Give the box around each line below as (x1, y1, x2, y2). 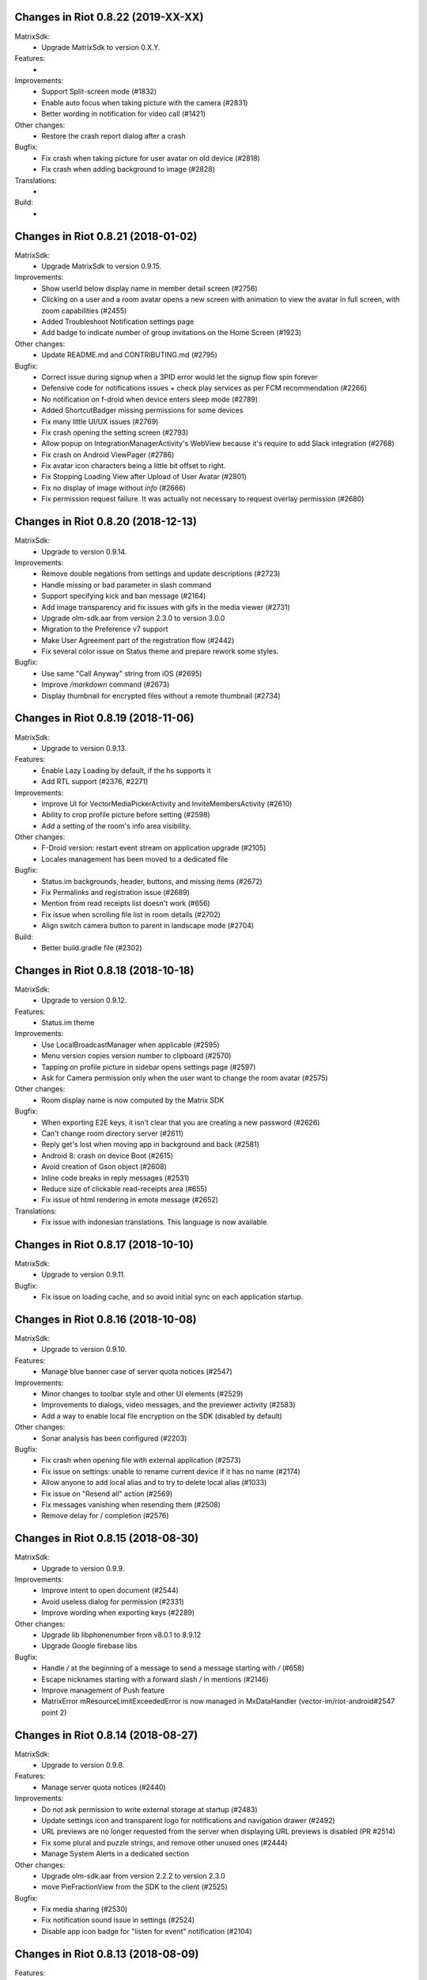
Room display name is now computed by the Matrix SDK (41, 1095, 225, 1105)
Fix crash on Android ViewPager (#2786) (41, 450, 175, 459)
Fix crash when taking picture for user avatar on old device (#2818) (41, 153, 261, 162)
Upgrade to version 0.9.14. (41, 546, 127, 556)
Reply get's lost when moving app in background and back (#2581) (41, 1140, 260, 1149)
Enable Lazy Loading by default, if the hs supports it (41, 765, 211, 775)
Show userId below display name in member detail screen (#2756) (41, 284, 258, 293)
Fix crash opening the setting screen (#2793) (41, 428, 189, 437)
